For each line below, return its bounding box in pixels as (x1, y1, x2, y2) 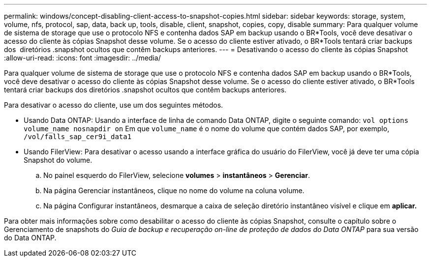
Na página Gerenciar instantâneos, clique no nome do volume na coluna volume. (43, 186, 305, 195)
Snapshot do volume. (24, 156, 92, 164)
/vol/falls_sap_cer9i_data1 (24, 133, 132, 141)
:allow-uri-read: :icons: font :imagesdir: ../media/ (4, 54, 161, 62)
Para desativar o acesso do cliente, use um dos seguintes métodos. (4, 101, 223, 109)
